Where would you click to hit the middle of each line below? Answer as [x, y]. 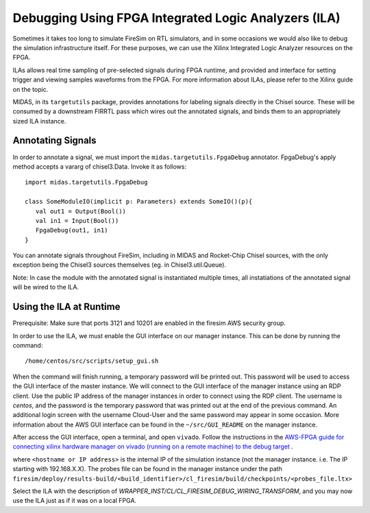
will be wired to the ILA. [46, 287]
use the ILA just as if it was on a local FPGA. [75, 501]
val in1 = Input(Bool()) [77, 220]
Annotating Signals [54, 141]
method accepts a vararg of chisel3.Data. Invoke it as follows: [99, 166]
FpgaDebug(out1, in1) [72, 230]
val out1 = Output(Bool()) [81, 211]
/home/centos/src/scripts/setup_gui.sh [92, 361]
